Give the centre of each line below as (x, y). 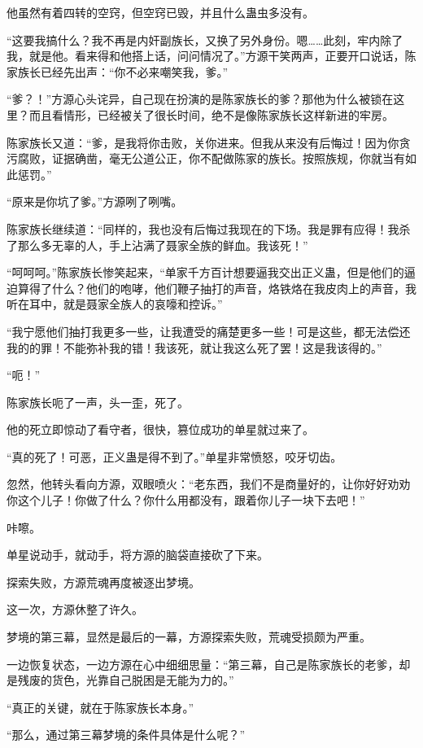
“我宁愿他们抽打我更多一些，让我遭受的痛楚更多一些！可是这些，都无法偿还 (209, 331)
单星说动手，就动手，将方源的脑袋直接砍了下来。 (137, 555)
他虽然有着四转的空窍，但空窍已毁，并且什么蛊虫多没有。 (160, 12)
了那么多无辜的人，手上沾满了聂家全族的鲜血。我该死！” (157, 245)
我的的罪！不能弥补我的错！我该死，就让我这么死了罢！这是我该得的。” (194, 347)
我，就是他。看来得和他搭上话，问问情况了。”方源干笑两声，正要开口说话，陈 (211, 56)
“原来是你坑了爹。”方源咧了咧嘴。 (95, 201)
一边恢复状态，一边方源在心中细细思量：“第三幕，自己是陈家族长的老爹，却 (209, 664)
